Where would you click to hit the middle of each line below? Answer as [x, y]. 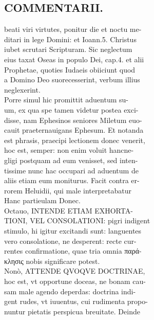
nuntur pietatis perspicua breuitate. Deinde [72, 311]
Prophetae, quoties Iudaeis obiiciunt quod [70, 69]
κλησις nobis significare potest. [52, 261]
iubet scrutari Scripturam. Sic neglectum [68, 49]
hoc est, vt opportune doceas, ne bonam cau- [75, 281]
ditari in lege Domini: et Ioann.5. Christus [70, 39]
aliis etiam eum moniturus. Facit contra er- [72, 180]
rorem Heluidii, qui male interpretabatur [68, 190]
